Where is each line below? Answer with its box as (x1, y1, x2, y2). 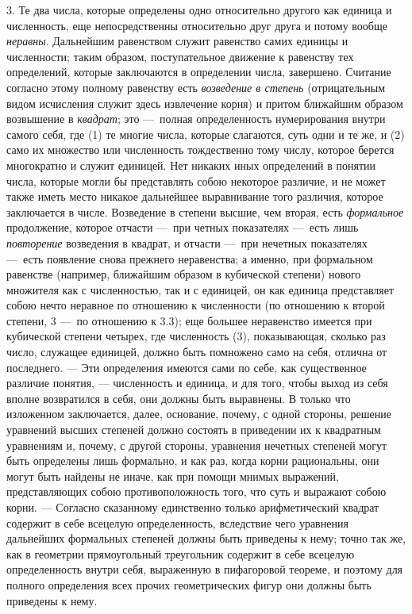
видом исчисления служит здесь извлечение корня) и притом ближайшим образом (6, 94, 403, 111)
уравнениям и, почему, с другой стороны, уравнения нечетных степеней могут (6, 436, 387, 453)
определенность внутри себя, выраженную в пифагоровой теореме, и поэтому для (6, 561, 403, 578)
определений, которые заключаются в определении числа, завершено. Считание (6, 63, 391, 80)
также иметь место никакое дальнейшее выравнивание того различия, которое (6, 188, 383, 205)
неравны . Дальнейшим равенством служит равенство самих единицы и (6, 33, 348, 49)
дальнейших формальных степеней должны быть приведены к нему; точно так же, (6, 530, 406, 547)
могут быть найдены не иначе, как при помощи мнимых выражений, (6, 467, 339, 484)
